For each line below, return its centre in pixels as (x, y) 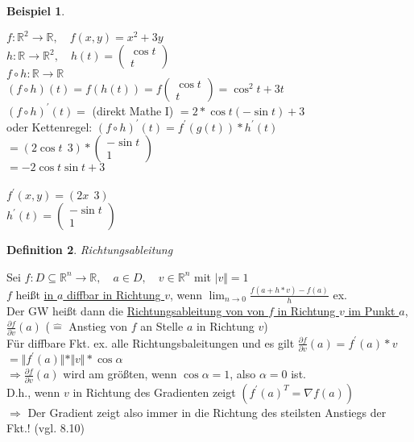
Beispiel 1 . (36, 10)
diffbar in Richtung (114, 294)
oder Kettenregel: (50, 126)
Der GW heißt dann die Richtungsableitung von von (136, 310)
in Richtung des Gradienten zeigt (154, 392)
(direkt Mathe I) (133, 110)
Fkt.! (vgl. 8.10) (46, 428)
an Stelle (162, 326)
